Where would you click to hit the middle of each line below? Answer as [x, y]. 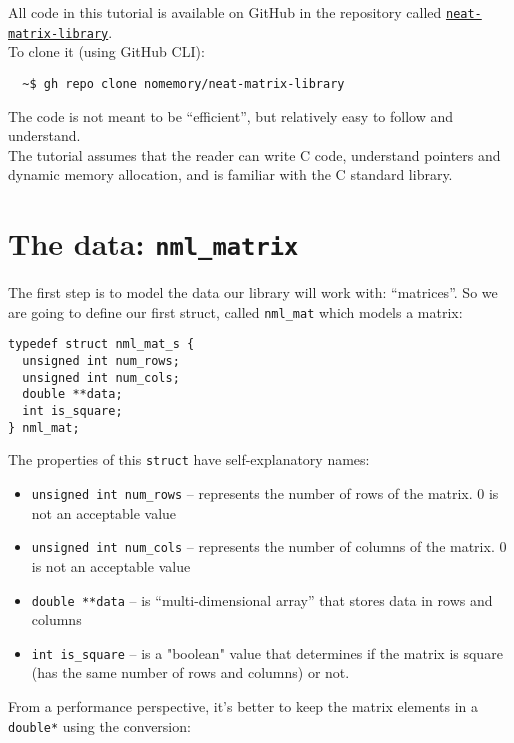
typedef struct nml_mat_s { [101, 344]
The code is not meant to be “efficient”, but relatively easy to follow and [231, 115]
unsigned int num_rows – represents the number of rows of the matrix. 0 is [265, 493]
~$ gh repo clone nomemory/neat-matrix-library [183, 83]
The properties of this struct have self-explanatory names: [189, 459]
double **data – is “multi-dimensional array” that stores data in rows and [262, 599]
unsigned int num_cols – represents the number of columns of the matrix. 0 [269, 546]
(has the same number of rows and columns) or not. [190, 672]
